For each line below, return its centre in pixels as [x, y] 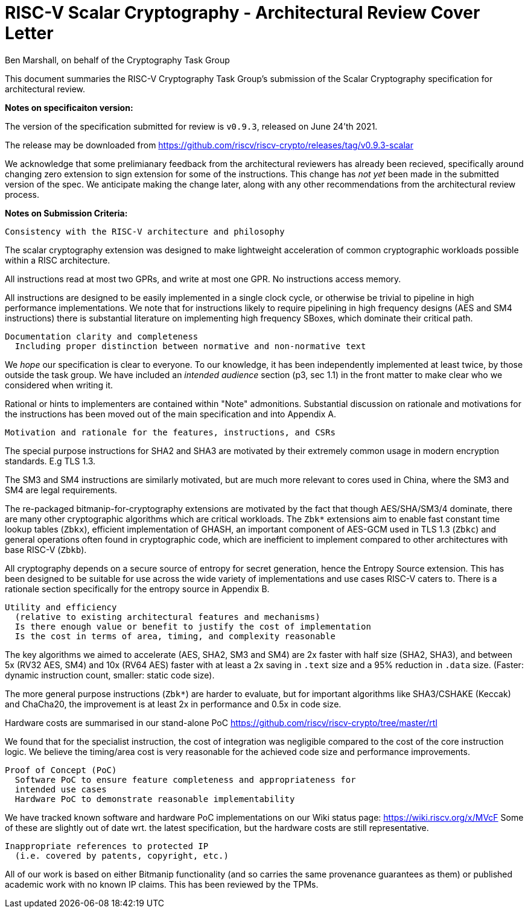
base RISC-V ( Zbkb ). [46, 549]
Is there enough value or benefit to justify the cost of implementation [193, 626]
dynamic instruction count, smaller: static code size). [110, 675]
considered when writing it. [59, 385]
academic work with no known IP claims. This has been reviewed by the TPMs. [162, 884]
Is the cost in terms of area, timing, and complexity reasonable [175, 636]
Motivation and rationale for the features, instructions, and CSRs [170, 432]
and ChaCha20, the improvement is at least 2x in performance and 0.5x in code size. [173, 704]
